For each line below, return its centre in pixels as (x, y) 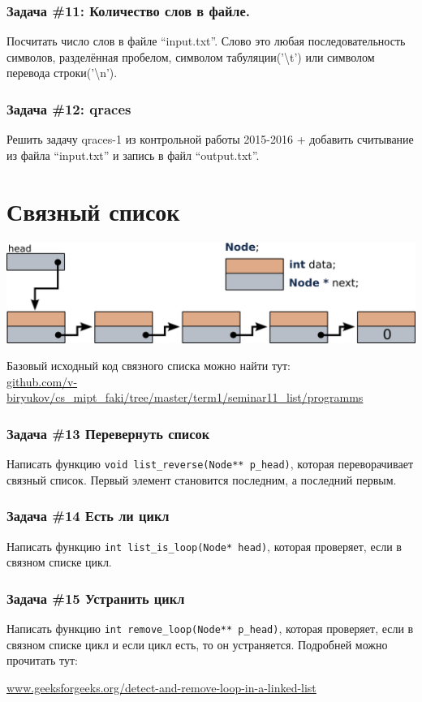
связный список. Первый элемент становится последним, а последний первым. (202, 479)
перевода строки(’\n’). (62, 73)
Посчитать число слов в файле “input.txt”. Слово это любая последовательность (206, 41)
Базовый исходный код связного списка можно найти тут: (149, 366)
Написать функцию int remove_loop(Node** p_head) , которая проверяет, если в (210, 629)
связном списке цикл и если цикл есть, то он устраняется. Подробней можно (197, 644)
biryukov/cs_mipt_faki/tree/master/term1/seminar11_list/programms (185, 397)
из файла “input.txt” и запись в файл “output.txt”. (133, 155)
